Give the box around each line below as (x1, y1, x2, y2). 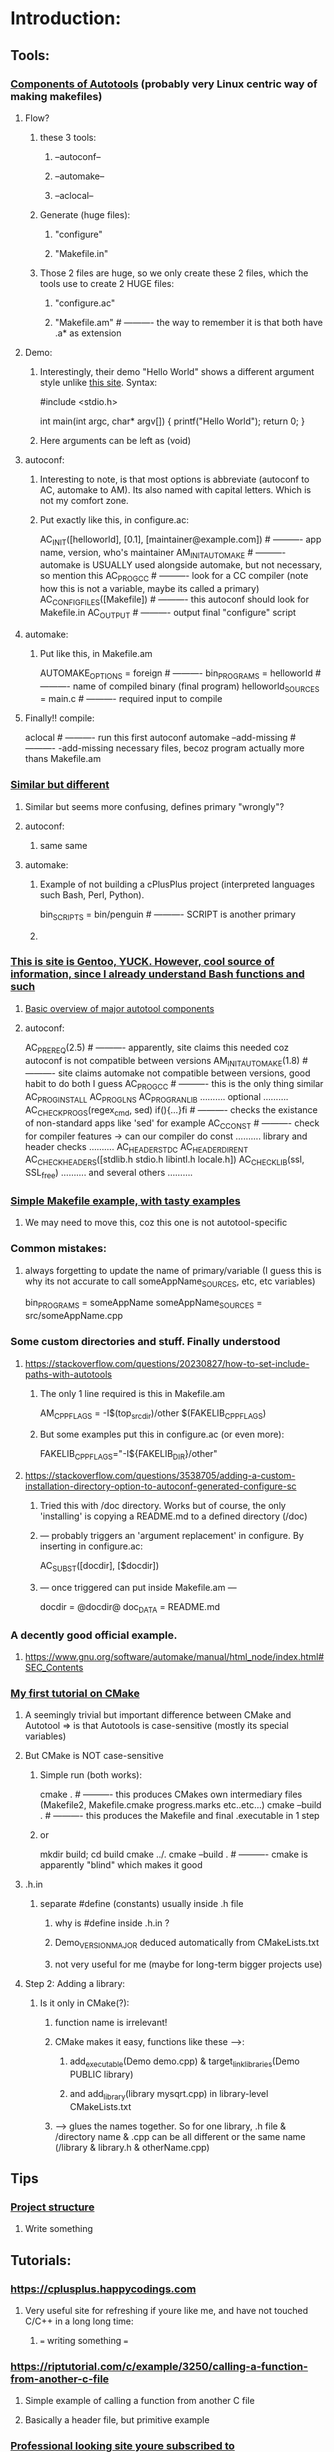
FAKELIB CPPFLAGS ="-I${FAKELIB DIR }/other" (39, 1448, 218, 1462)
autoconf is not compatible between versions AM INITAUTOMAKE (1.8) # (24, 1054, 308, 1069)
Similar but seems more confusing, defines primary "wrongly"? (24, 800, 285, 812)
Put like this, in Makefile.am (39, 647, 153, 659)
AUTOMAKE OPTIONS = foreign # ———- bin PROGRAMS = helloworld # (39, 667, 322, 681)
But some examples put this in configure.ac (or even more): (39, 1428, 285, 1441)
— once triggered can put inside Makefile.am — (39, 1581, 237, 1593)
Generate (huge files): (39, 208, 131, 221)
